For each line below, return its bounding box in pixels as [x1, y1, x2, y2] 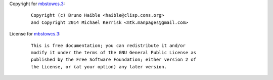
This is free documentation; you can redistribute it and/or [31, 43, 186, 48]
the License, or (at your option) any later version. [31, 64, 167, 69]
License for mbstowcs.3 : [9, 31, 61, 37]
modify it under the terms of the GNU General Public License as [31, 50, 197, 55]
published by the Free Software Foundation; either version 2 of [31, 57, 197, 63]
